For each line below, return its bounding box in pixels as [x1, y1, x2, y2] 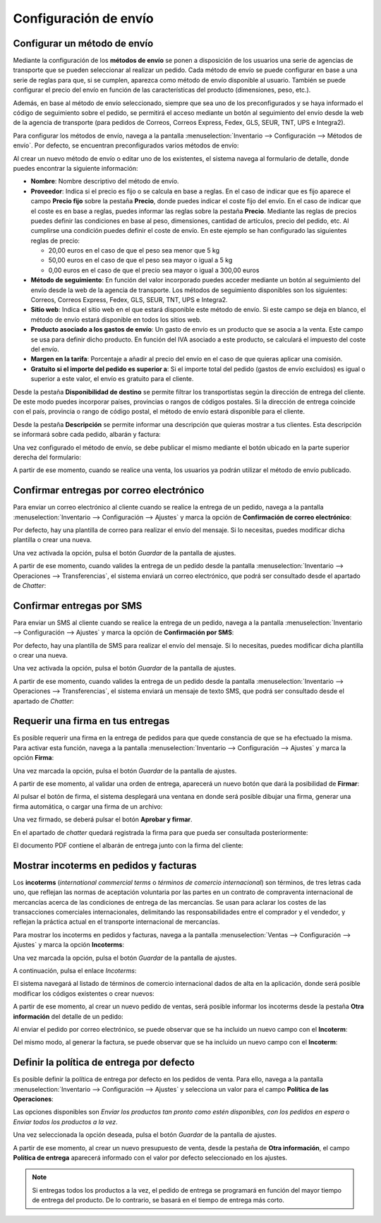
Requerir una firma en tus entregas [13, 715, 170, 727]
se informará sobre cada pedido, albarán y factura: [13, 430, 162, 439]
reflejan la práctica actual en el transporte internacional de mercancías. [13, 917, 220, 926]
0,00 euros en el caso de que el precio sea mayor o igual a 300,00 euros [48, 265, 260, 275]
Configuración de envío [13, 11, 155, 26]
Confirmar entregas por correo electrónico [13, 484, 205, 497]
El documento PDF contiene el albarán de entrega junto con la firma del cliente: [13, 841, 243, 850]
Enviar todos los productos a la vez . [13, 1117, 118, 1126]
